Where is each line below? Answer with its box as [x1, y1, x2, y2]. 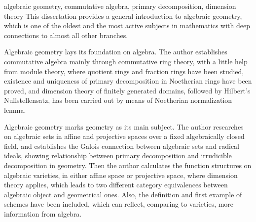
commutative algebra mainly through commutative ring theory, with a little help [4, 56, 248, 66]
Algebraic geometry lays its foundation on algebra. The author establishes [4, 46, 227, 57]
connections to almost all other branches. [4, 30, 128, 40]
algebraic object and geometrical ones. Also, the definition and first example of [4, 189, 242, 199]
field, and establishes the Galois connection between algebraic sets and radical [4, 140, 240, 151]
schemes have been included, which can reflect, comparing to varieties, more [4, 199, 234, 209]
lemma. [4, 104, 26, 115]
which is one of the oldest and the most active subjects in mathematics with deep [4, 20, 250, 31]
